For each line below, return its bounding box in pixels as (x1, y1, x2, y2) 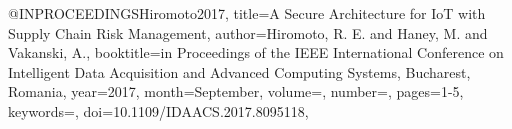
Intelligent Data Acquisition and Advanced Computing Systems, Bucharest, (8, 61, 471, 82)
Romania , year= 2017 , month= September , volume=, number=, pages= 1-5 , (8, 81, 464, 102)
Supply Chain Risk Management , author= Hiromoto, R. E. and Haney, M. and (8, 22, 488, 43)
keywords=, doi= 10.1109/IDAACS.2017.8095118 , (8, 100, 309, 121)
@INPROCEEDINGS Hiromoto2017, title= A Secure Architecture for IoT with (8, 3, 486, 23)
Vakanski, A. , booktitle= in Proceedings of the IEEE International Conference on (8, 42, 504, 63)
